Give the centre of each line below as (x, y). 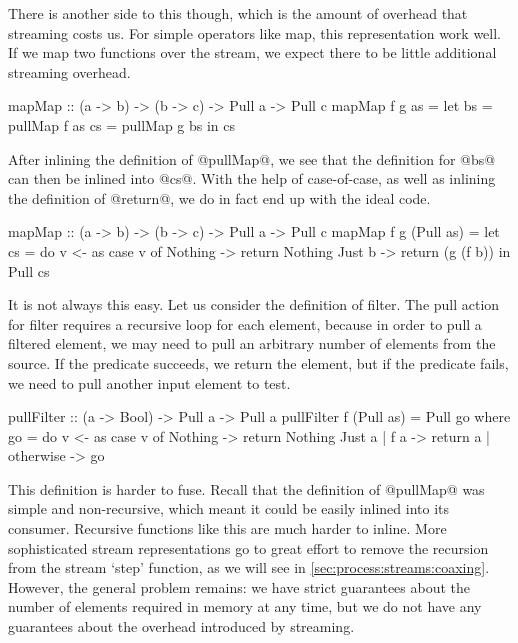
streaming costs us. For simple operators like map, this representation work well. (254, 32)
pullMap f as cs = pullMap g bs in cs (122, 124)
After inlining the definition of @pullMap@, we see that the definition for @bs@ (252, 158)
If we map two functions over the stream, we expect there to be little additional (252, 52)
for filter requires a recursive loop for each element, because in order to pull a (245, 323)
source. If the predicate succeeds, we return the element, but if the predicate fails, (258, 362)
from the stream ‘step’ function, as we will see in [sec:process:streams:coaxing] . (249, 567)
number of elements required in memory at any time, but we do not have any (245, 606)
